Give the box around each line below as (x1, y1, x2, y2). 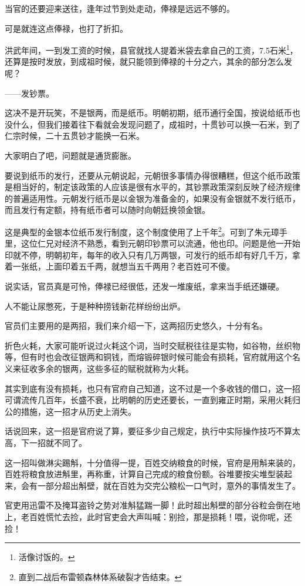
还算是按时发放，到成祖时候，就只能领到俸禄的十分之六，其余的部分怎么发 (5, 55, 292, 68)
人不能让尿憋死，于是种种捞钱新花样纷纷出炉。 (5, 299, 185, 312)
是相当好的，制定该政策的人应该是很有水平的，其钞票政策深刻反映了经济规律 (5, 181, 300, 193)
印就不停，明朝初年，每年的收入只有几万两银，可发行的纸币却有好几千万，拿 (5, 248, 300, 261)
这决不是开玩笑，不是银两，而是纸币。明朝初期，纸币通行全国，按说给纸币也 (5, 106, 300, 119)
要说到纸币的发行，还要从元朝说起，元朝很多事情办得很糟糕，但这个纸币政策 (5, 169, 300, 181)
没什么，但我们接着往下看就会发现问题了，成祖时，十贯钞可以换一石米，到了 (5, 118, 300, 130)
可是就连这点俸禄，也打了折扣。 (5, 22, 128, 34)
